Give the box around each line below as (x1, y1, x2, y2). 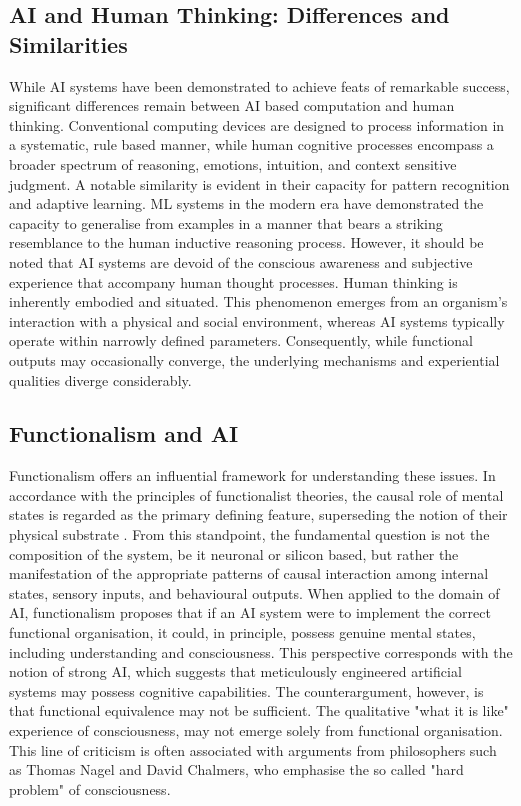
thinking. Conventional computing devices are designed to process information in (9, 114, 505, 135)
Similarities (9, 28, 128, 59)
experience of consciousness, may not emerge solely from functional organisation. (9, 720, 503, 741)
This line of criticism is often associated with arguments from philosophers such (9, 739, 497, 760)
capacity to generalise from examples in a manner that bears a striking (9, 212, 443, 233)
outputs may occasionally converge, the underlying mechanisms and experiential (9, 349, 500, 370)
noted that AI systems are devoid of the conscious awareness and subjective (9, 251, 473, 272)
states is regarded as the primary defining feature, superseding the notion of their (9, 504, 508, 525)
